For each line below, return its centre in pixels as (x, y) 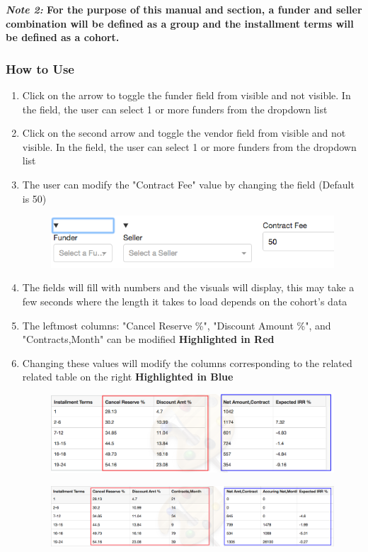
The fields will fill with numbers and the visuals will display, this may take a (188, 287)
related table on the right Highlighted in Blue (128, 377)
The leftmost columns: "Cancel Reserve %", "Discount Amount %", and (177, 325)
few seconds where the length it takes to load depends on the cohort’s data (185, 302)
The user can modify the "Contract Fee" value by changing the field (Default (188, 184)
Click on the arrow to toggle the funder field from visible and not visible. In (186, 95)
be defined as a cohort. (63, 37)
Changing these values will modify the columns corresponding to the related (187, 362)
